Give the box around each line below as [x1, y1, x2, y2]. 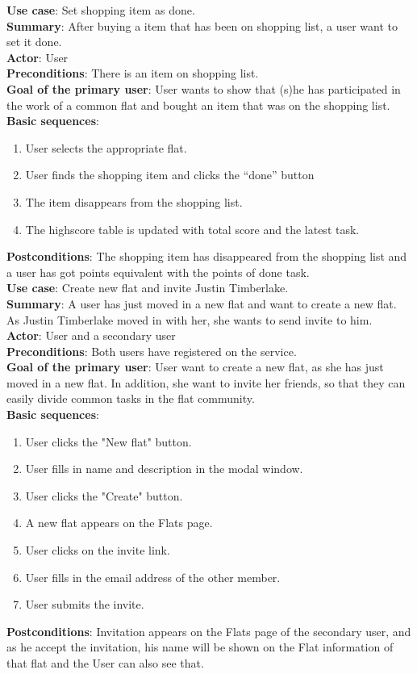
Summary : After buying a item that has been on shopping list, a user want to [6, 17, 398, 34]
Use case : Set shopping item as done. [6, 2, 195, 18]
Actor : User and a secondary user [6, 327, 176, 344]
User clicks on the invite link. [25, 542, 170, 559]
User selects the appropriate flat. [25, 139, 187, 156]
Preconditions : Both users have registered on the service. [6, 342, 297, 359]
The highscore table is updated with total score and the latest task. [25, 220, 360, 237]
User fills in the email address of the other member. [25, 568, 281, 585]
